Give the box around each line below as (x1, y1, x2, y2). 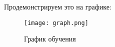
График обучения (24, 33, 76, 44)
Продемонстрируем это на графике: (4, 1, 111, 11)
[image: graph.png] (24, 19, 88, 26)
